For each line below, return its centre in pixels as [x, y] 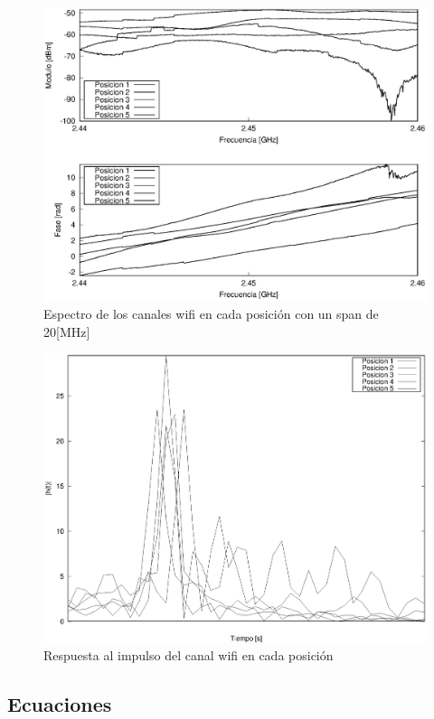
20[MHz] [67, 331]
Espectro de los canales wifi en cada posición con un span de [211, 314]
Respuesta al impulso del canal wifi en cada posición [189, 655]
